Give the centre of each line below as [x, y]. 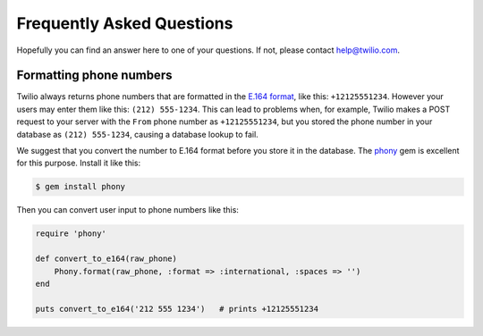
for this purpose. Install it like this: [79, 163]
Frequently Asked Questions [125, 23]
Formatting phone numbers [94, 76]
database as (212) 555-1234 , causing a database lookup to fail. [137, 134]
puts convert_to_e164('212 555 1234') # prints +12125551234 [177, 309]
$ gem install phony [80, 187]
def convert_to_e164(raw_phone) [106, 259]
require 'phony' [71, 234]
